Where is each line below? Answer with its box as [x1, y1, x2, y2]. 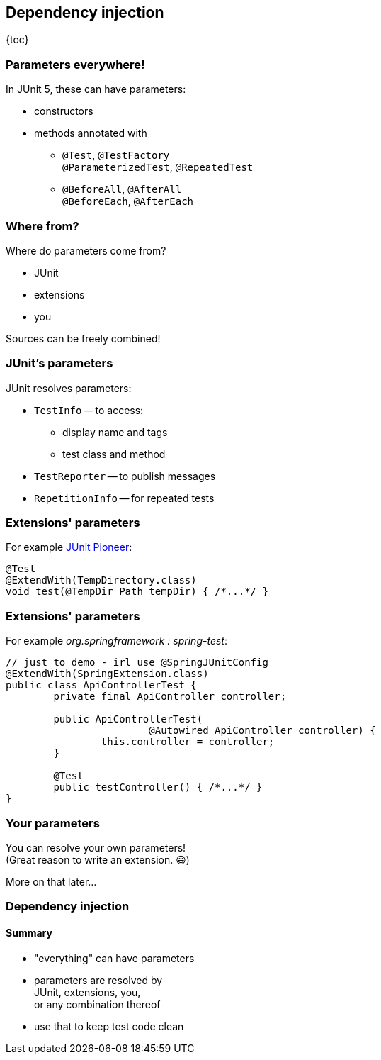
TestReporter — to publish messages [34, 469, 216, 482]
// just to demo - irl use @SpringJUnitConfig [6, 657, 268, 669]
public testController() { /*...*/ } [53, 781, 263, 793]
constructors [34, 105, 93, 118]
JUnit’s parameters [6, 356, 113, 371]
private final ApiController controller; [53, 691, 287, 703]
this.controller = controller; [101, 736, 275, 748]
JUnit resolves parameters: [6, 381, 132, 394]
